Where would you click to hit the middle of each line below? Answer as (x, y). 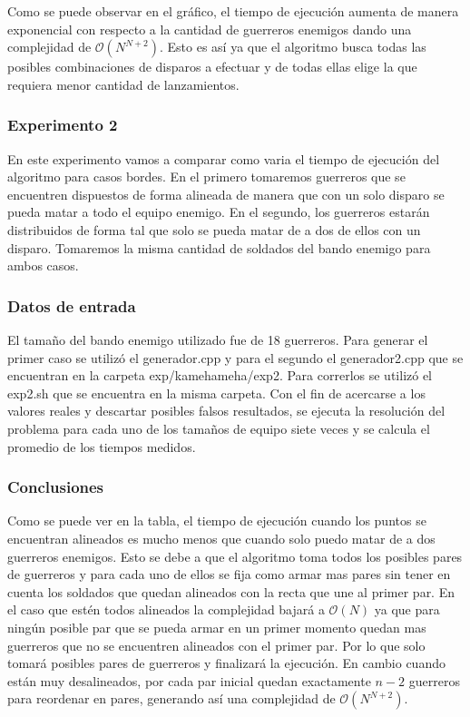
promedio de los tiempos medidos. (102, 446)
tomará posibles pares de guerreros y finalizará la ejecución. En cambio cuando (226, 663)
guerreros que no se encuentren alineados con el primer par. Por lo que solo (216, 645)
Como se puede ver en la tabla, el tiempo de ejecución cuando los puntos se (217, 521)
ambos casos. (43, 265)
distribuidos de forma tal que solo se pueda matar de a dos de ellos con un (214, 229)
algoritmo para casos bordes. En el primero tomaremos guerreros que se (206, 177)
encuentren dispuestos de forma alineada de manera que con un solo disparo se (226, 194)
